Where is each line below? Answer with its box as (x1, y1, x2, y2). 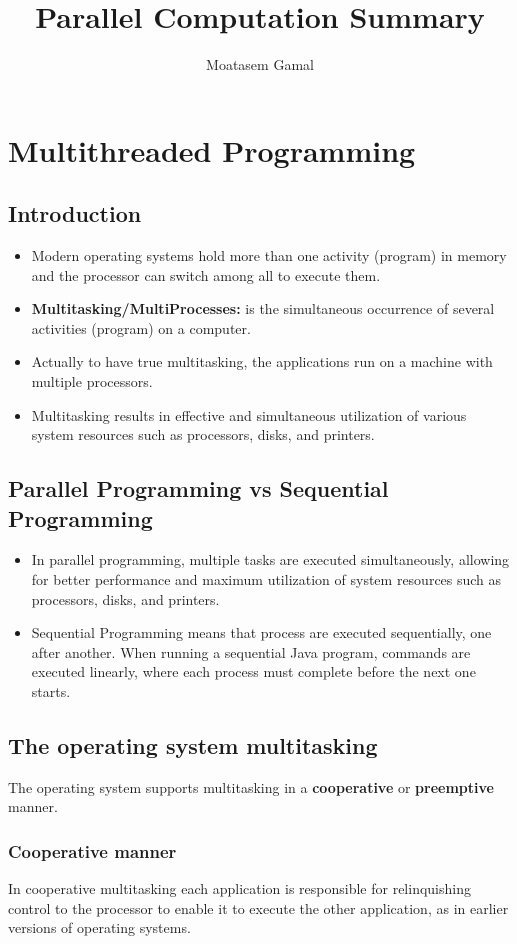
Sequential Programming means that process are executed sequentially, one (31, 622, 492, 643)
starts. (31, 681, 71, 702)
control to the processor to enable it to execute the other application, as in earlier (8, 897, 509, 918)
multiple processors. (31, 371, 153, 392)
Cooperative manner (8, 838, 177, 863)
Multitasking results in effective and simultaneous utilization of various (31, 404, 467, 425)
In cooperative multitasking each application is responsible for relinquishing (8, 878, 471, 899)
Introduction (8, 198, 142, 229)
